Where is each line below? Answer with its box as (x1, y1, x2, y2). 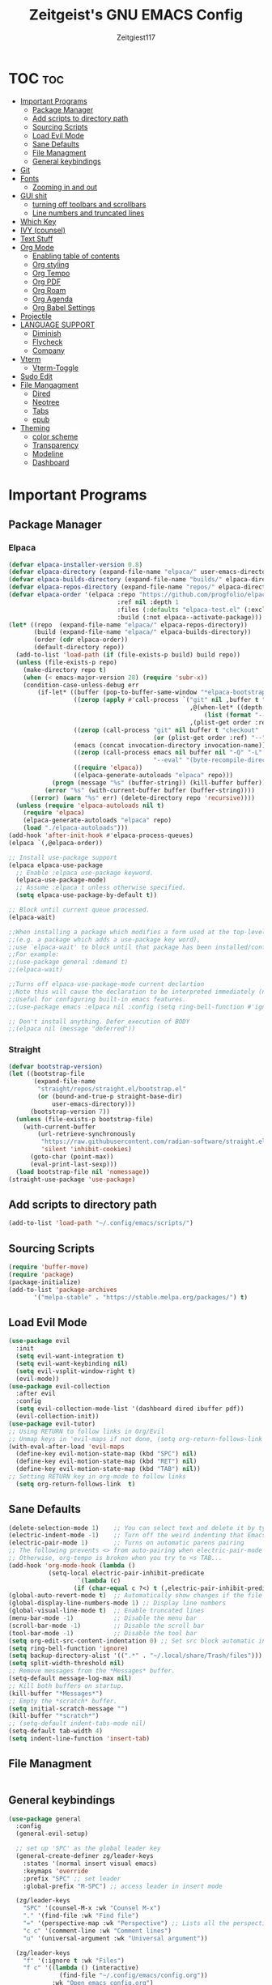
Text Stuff (19, 233, 53, 244)
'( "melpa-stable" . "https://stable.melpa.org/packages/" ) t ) (33, 1293, 249, 1301)
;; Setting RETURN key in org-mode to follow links (8, 1473, 186, 1481)
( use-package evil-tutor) (8, 1419, 96, 1428)
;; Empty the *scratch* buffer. (8, 1697, 117, 1705)
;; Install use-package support (8, 853, 117, 861)
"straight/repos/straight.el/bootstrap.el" (37, 1085, 186, 1094)
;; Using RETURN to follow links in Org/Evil (8, 1427, 164, 1435)
